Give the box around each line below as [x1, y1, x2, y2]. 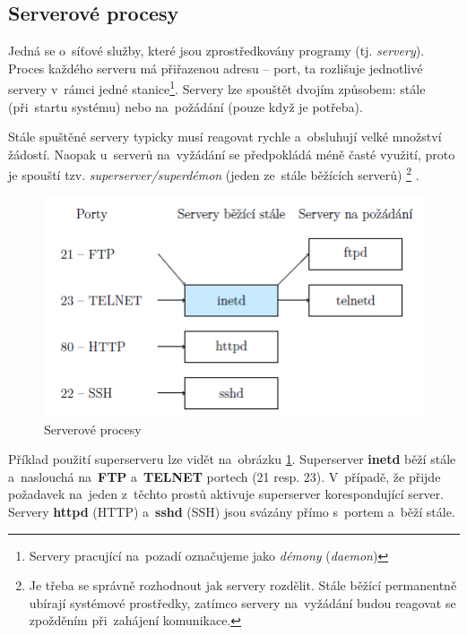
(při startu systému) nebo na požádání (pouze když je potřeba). [8, 97, 363, 116]
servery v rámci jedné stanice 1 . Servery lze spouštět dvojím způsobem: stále [8, 77, 426, 99]
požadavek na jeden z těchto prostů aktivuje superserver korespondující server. [8, 485, 445, 503]
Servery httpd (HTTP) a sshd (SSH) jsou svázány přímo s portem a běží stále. [8, 502, 455, 521]
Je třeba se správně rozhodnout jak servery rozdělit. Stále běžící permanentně [29, 576, 457, 595]
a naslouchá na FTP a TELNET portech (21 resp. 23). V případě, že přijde [8, 467, 441, 485]
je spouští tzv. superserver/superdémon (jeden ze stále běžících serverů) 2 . [8, 163, 419, 184]
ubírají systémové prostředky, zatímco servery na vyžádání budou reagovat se [29, 593, 456, 612]
